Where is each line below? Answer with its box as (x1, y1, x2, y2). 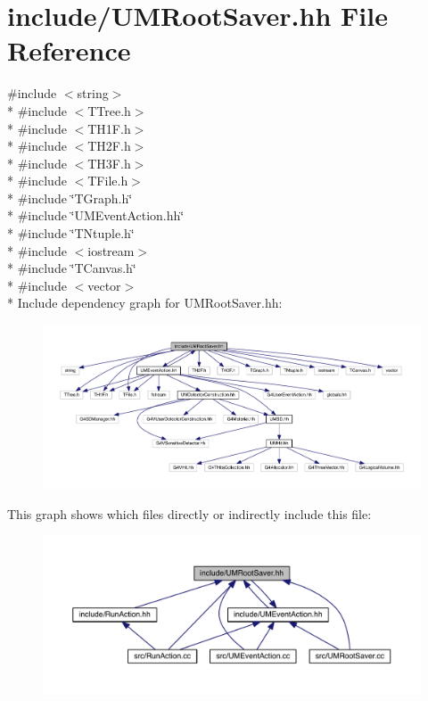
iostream (87, 241, 135, 260)
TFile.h (87, 171, 128, 190)
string (77, 84, 109, 103)
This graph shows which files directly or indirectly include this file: (7, 505, 372, 524)
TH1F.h (87, 119, 131, 137)
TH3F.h (87, 153, 131, 172)
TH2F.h (87, 136, 131, 155)
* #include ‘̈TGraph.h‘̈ (7, 188, 133, 207)
